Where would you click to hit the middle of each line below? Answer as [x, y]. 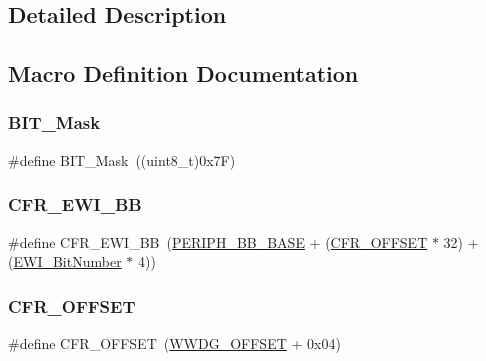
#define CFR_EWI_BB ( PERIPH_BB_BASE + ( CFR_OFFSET [218, 241]
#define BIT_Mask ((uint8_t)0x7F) [122, 159]
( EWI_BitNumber [65, 261]
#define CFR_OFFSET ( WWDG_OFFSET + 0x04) [174, 343]
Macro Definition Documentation [183, 73]
